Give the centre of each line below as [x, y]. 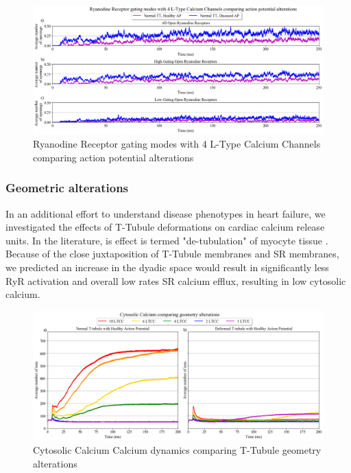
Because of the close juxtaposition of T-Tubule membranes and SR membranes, [172, 254]
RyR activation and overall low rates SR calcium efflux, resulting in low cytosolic [176, 280]
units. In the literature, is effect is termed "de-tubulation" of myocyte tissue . [167, 240]
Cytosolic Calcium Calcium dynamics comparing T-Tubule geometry [177, 450]
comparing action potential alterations [113, 157]
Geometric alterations [67, 188]
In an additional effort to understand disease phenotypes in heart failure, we [166, 213]
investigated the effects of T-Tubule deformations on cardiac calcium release [165, 227]
